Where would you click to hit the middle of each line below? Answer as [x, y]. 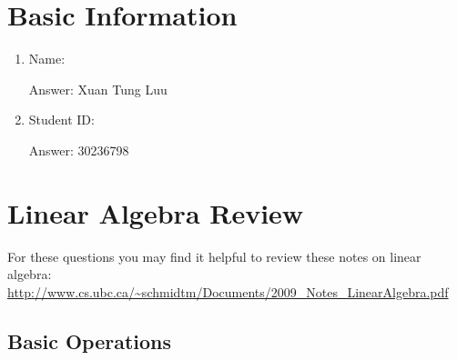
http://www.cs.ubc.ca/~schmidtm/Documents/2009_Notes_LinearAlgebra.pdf [228, 291]
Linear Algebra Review [156, 212]
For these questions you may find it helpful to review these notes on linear [214, 256]
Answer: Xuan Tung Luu [98, 89]
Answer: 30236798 [79, 150]
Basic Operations [90, 340]
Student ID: [61, 120]
